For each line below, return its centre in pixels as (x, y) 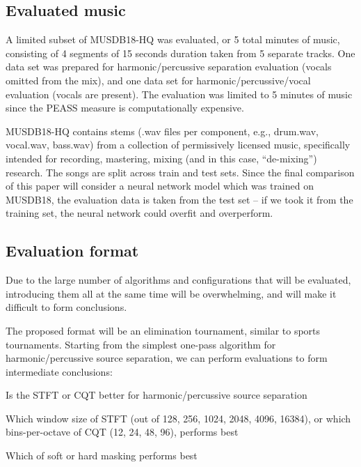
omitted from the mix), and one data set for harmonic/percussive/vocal (158, 80)
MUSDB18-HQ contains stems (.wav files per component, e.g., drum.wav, (162, 131)
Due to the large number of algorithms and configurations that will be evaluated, (178, 280)
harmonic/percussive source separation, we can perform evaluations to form (167, 358)
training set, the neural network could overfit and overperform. (139, 213)
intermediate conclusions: (59, 371)
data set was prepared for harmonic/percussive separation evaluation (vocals (169, 67)
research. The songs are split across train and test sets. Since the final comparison (180, 172)
